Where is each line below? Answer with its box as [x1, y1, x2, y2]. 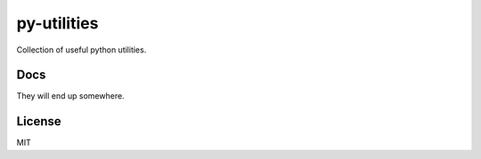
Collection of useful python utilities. [16, 44, 147, 55]
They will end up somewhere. [16, 91, 125, 101]
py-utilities [16, 13, 99, 33]
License [16, 114, 61, 129]
